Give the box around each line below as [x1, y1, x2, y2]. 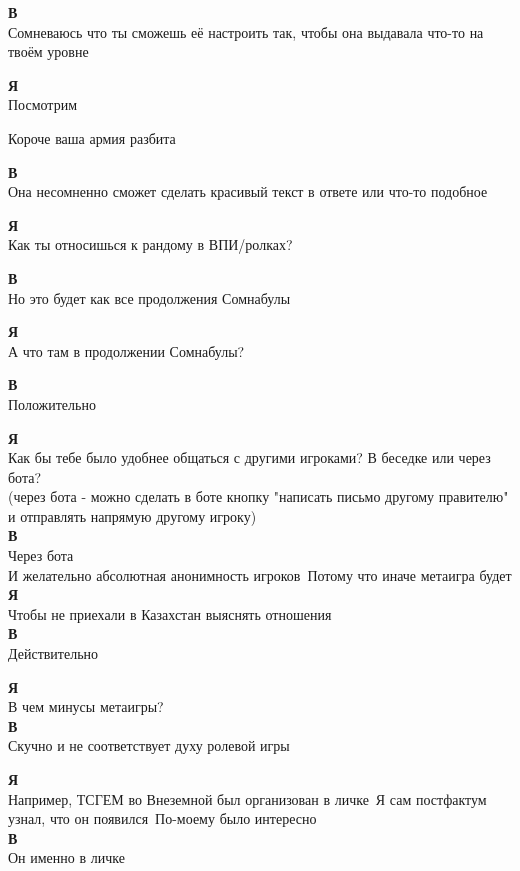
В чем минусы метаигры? [8, 696, 164, 717]
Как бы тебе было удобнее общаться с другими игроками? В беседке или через [8, 447, 491, 468]
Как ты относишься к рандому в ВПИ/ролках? [8, 234, 293, 255]
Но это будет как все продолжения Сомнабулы [8, 287, 291, 308]
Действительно [8, 643, 99, 664]
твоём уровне [8, 41, 89, 62]
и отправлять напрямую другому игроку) [8, 505, 257, 526]
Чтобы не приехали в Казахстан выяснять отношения [8, 603, 332, 624]
